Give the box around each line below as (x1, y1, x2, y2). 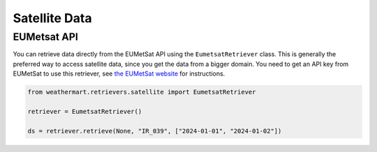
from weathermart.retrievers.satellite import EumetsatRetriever (27, 88, 256, 96)
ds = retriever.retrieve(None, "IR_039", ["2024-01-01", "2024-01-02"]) (27, 127, 282, 135)
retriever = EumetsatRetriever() (27, 108, 142, 115)
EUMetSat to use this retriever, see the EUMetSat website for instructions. (13, 69, 226, 78)
